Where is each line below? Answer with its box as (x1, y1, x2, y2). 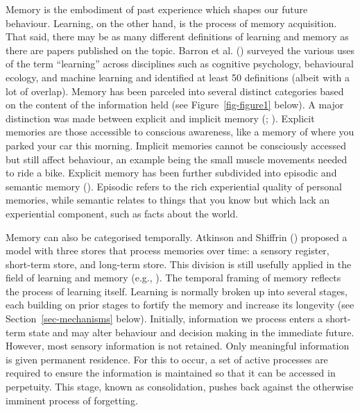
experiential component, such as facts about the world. (6, 206, 239, 220)
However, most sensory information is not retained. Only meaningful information (6, 338, 350, 353)
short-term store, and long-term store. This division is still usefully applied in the (6, 256, 352, 271)
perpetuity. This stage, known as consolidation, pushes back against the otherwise (6, 379, 354, 394)
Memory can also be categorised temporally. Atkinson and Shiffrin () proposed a (6, 229, 348, 244)
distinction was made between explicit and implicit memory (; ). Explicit (6, 110, 315, 125)
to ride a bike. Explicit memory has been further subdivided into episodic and (6, 165, 337, 180)
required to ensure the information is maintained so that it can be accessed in (6, 365, 336, 380)
